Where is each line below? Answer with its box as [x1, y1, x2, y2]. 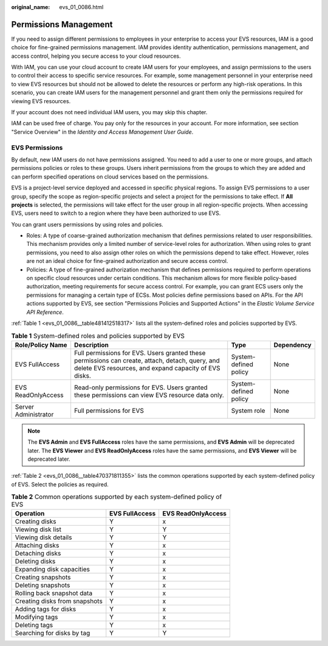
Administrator [15, 410, 54, 418]
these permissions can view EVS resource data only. [73, 390, 224, 399]
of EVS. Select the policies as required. [11, 480, 109, 488]
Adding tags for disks [15, 605, 76, 613]
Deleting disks [15, 557, 56, 566]
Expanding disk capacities [15, 565, 91, 574]
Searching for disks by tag [15, 629, 91, 637]
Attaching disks [15, 541, 60, 549]
